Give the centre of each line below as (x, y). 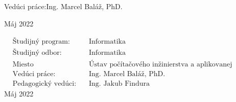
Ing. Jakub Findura (120, 84)
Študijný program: (41, 42)
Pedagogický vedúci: (44, 84)
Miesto (23, 65)
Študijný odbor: (37, 53)
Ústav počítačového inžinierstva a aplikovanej (161, 65)
